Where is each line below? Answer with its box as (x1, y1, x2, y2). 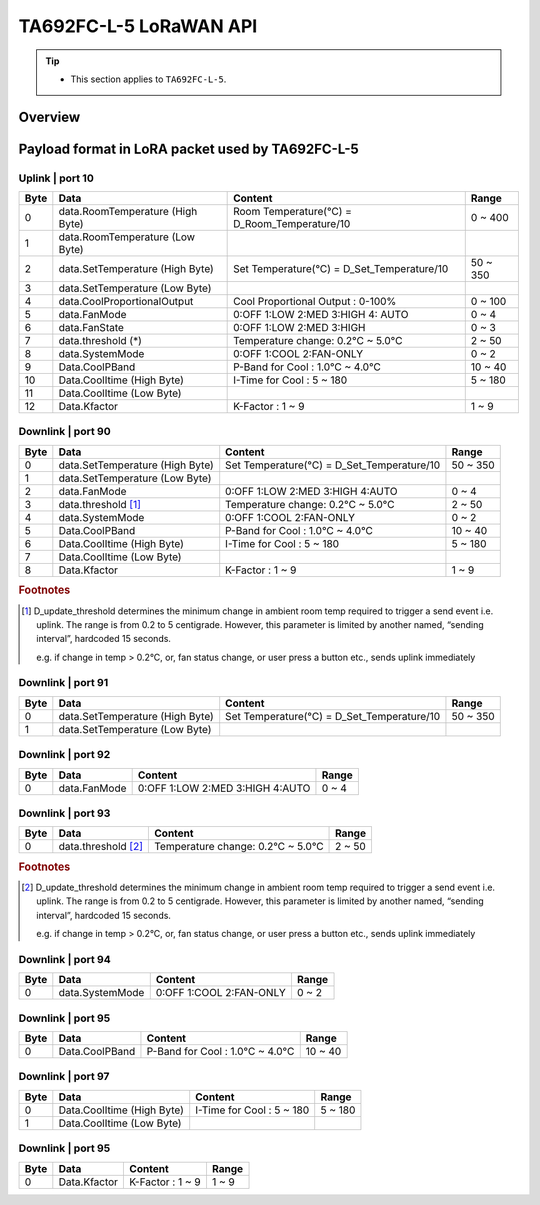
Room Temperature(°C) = (233, 205, 352, 219)
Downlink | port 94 (18, 952, 111, 966)
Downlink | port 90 (18, 425, 111, 439)
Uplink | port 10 (18, 171, 94, 185)
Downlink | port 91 (18, 676, 109, 690)
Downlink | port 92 (18, 748, 111, 762)
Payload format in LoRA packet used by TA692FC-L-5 (18, 140, 359, 157)
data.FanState (58, 321, 125, 335)
